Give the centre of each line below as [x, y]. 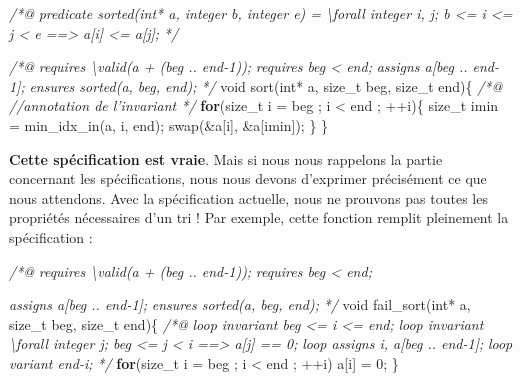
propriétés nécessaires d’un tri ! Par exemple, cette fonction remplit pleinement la [259, 217]
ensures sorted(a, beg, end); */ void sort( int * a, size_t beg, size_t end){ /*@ [266, 85]
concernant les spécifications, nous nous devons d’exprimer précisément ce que [248, 178]
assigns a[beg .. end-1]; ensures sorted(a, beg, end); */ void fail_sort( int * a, [240, 304]
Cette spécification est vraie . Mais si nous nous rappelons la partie [226, 158]
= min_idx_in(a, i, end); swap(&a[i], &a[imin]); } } [169, 124]
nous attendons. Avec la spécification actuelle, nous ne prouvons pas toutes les [248, 197]
